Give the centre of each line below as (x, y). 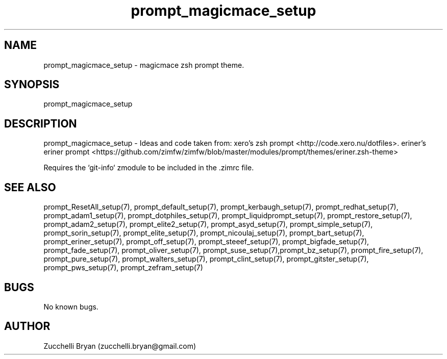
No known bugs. (71, 306)
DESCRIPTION (41, 123)
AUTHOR (27, 326)
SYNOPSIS (32, 85)
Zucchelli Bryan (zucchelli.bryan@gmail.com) (120, 346)
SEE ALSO (30, 187)
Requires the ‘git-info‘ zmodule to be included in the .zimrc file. (149, 168)
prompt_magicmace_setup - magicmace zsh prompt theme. (144, 65)
